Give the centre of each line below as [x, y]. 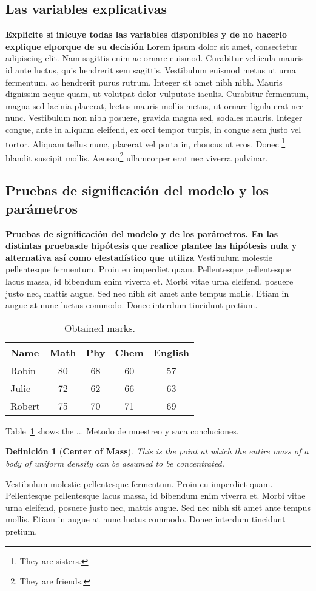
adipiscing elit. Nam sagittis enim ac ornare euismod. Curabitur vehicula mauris [155, 58]
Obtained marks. [100, 328]
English [171, 352]
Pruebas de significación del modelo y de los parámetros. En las [142, 233]
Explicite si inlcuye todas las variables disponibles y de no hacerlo [146, 34]
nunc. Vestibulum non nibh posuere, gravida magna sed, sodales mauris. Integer [154, 117]
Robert [25, 405]
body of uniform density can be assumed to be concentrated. [115, 463]
